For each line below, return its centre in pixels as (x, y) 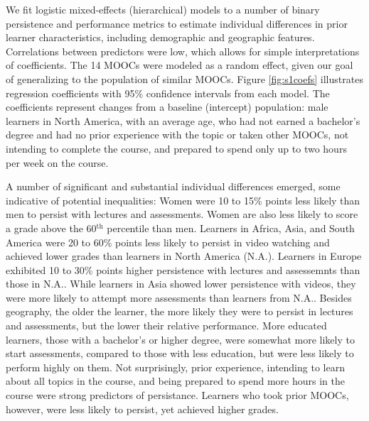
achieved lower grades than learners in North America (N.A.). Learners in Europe (184, 256)
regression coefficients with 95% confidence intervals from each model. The (168, 93)
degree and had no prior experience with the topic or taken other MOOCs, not (177, 135)
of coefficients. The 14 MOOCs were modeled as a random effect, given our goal (180, 65)
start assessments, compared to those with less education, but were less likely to (180, 353)
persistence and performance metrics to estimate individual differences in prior (177, 23)
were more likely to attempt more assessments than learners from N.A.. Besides (179, 297)
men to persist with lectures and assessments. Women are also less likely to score (182, 214)
